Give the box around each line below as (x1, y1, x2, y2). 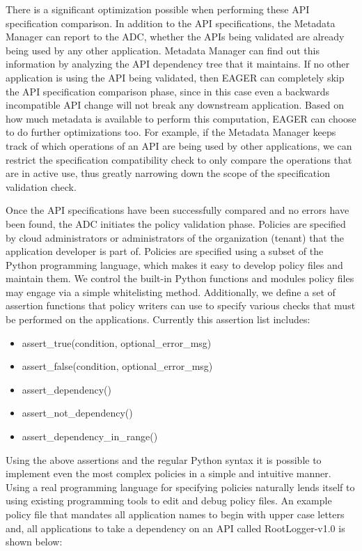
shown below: (6, 534, 63, 549)
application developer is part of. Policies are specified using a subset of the (6, 244, 324, 258)
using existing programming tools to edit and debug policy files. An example (6, 493, 332, 508)
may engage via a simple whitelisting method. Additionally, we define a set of (6, 284, 336, 299)
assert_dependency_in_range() (22, 429, 158, 444)
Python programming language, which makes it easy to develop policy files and (6, 257, 343, 272)
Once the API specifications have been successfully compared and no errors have (6, 203, 349, 217)
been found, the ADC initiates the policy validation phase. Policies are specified (6, 216, 346, 231)
